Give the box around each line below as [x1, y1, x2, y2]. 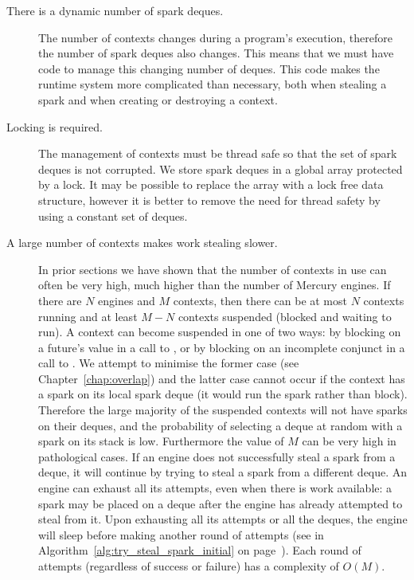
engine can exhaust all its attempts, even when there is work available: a [38, 480, 393, 496]
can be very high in [302, 433, 396, 449]
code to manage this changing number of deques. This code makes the [38, 60, 380, 76]
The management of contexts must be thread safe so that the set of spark [38, 145, 397, 162]
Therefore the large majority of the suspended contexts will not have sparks [38, 402, 408, 418]
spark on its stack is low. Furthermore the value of [38, 433, 284, 449]
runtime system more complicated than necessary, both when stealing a [38, 76, 387, 92]
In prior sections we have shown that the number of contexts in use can [38, 261, 387, 277]
